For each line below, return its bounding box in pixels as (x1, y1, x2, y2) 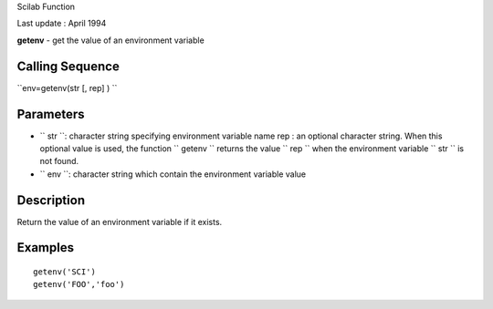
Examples (16, 240, 75, 255)
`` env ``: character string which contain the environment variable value (39, 169, 307, 180)
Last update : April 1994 (16, 18, 107, 29)
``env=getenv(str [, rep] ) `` (16, 82, 118, 93)
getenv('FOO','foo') (33, 279, 125, 290)
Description (16, 192, 86, 208)
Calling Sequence (16, 58, 121, 74)
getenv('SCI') (33, 267, 96, 277)
